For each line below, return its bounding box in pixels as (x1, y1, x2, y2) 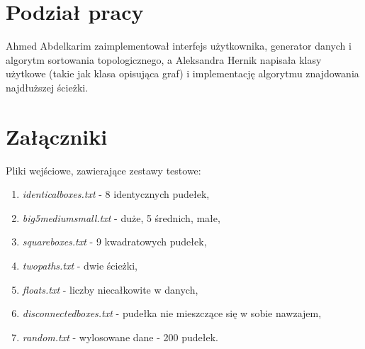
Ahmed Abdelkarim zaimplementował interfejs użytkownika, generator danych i (6, 38, 352, 53)
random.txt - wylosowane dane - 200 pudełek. (22, 329, 218, 344)
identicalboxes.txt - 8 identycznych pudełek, (22, 187, 210, 201)
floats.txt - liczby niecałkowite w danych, (22, 282, 198, 297)
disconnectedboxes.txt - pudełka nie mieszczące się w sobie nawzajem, (22, 306, 322, 321)
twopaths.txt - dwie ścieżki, (22, 258, 137, 272)
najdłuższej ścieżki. (6, 79, 89, 94)
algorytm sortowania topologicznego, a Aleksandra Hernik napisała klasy (6, 52, 322, 67)
